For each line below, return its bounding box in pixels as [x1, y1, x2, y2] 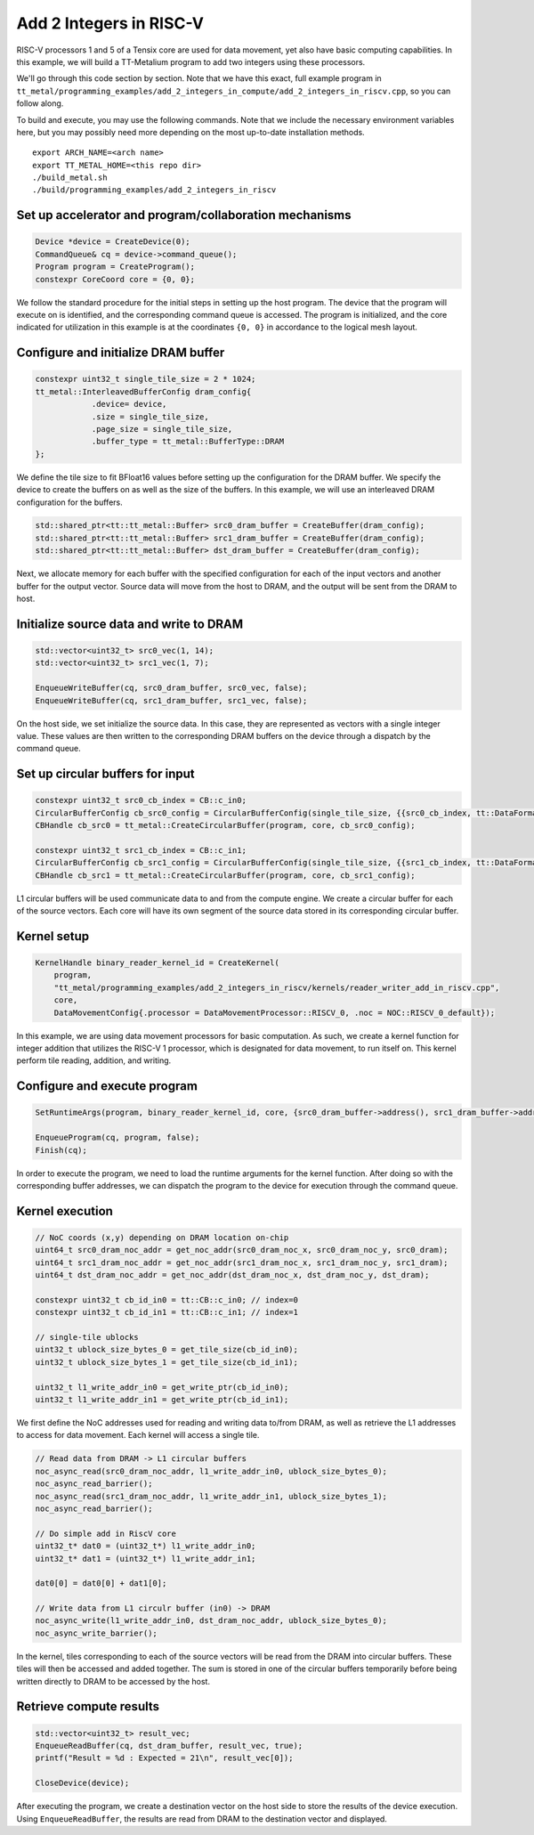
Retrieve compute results [16, 1699, 160, 1714]
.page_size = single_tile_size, [91, 424, 233, 434]
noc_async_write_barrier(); [35, 1628, 158, 1638]
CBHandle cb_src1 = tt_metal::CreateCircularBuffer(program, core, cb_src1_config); [35, 870, 416, 881]
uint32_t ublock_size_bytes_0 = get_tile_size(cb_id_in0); [35, 1344, 298, 1355]
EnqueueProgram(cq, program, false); [35, 1133, 200, 1143]
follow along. [16, 98, 64, 109]
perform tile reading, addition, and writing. [16, 1055, 172, 1066]
